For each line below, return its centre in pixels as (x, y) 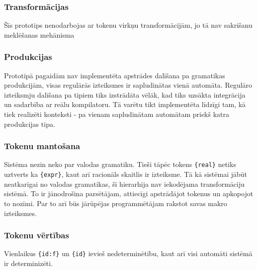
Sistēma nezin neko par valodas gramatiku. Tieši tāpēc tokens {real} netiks (120, 164)
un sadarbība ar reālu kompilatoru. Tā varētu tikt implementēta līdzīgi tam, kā (125, 104)
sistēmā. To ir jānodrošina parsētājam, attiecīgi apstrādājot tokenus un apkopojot (129, 193)
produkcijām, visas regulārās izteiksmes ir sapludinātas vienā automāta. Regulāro (128, 85)
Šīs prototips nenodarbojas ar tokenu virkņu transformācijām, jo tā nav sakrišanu (128, 25)
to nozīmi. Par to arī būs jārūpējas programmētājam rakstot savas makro (116, 203)
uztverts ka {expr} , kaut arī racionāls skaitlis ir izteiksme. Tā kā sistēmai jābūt (126, 174)
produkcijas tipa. (30, 124)
